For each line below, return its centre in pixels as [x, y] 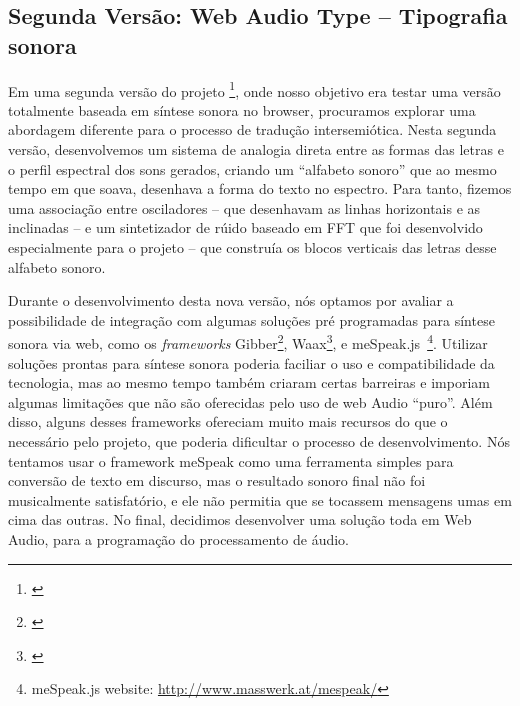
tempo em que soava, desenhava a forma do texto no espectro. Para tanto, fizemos [260, 188]
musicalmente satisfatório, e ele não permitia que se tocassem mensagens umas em [260, 499]
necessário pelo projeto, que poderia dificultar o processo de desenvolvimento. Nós [259, 441]
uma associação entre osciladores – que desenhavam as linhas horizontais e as [244, 207]
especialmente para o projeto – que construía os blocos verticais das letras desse [252, 247]
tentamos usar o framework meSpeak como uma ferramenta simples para [231, 460]
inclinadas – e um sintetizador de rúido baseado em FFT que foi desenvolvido [245, 227]
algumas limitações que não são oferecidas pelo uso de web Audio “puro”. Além [250, 401]
